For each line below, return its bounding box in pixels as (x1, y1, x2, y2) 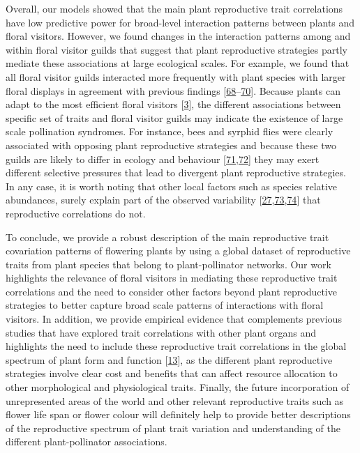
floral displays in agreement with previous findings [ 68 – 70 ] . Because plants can (6, 83, 340, 98)
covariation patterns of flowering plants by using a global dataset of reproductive (6, 243, 351, 258)
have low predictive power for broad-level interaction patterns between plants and (6, 15, 355, 29)
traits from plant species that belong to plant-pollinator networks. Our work (6, 256, 331, 271)
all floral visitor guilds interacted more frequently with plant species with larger (6, 69, 346, 84)
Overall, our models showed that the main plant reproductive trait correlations (6, 1, 343, 15)
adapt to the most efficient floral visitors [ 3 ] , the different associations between (6, 97, 341, 112)
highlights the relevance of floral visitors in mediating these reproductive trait (6, 270, 338, 285)
